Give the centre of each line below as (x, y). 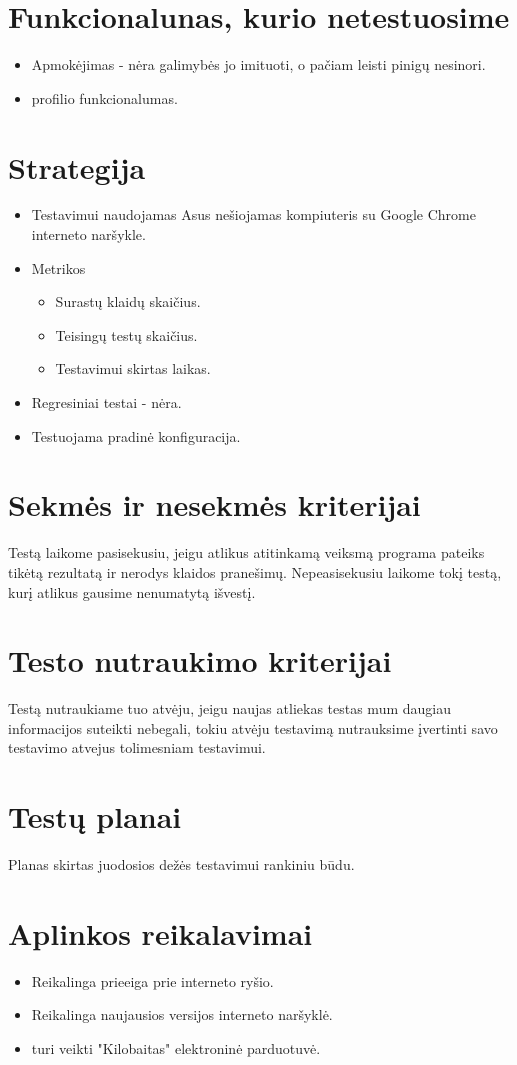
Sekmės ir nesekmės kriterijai (214, 504)
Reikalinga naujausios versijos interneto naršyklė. (182, 1014)
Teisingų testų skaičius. (126, 334)
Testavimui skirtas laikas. (133, 368)
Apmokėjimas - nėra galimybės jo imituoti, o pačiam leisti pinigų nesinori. (258, 64)
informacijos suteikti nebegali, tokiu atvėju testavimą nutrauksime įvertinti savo (253, 727)
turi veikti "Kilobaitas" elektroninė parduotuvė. (176, 1048)
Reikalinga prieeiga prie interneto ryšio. (152, 980)
